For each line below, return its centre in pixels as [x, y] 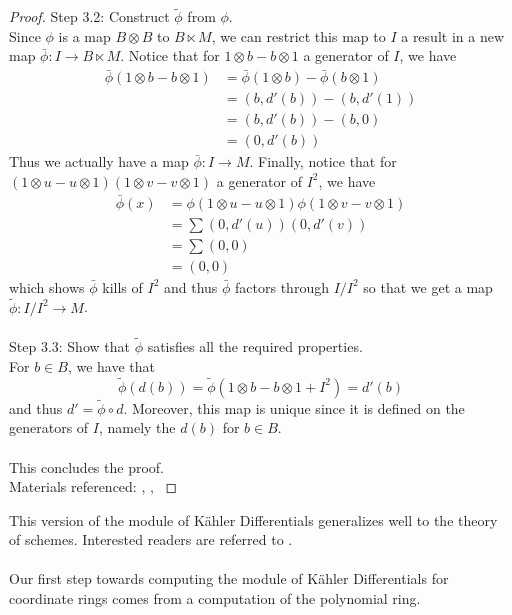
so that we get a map [428, 286]
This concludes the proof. [86, 466]
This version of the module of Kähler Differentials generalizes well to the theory [253, 519]
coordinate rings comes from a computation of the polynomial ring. [215, 598]
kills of [122, 286]
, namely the [137, 427]
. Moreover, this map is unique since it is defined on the [294, 407]
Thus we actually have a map [99, 161]
